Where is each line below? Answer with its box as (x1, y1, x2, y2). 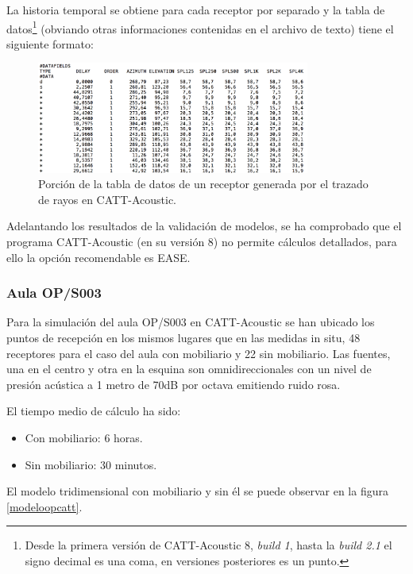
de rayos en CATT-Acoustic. (38, 191, 176, 207)
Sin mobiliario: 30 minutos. (25, 456, 157, 472)
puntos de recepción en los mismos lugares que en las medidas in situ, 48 (6, 329, 361, 345)
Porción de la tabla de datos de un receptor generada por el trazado (38, 175, 369, 192)
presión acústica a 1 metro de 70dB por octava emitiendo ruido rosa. (6, 376, 341, 392)
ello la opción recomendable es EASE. (6, 248, 191, 265)
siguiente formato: (6, 35, 94, 52)
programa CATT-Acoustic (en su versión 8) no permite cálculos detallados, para (6, 233, 397, 249)
